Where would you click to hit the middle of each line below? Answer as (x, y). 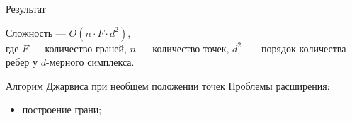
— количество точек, (184, 48)
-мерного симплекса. (90, 62)
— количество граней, (79, 48)
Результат (26, 8)
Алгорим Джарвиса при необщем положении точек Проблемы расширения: (168, 85)
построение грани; (62, 109)
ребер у (22, 62)
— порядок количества (296, 48)
